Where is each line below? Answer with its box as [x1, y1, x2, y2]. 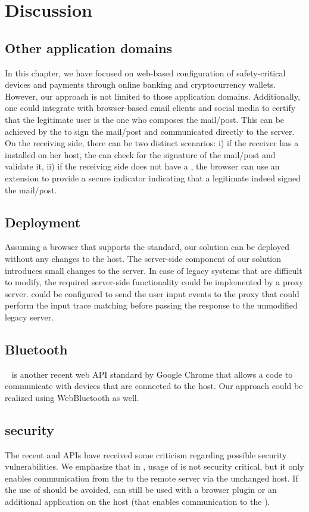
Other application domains [5, 38, 173, 57]
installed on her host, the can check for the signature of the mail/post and [5, 148, 276, 161]
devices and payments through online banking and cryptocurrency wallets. [5, 78, 276, 91]
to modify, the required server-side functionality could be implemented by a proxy [5, 276, 304, 288]
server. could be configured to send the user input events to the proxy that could [5, 287, 299, 300]
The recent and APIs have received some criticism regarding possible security [5, 448, 287, 461]
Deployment [5, 212, 81, 231]
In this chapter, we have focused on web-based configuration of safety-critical [5, 66, 286, 79]
